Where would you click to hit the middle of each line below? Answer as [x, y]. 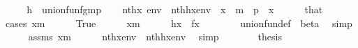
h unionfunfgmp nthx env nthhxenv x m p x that [175, 9]
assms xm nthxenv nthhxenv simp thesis [155, 37]
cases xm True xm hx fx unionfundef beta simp [179, 23]
